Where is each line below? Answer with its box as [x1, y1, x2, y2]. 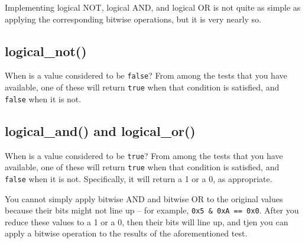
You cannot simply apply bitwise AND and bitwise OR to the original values [5, 192, 283, 205]
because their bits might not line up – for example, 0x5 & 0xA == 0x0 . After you [5, 204, 299, 216]
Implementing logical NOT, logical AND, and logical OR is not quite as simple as [5, 1, 301, 13]
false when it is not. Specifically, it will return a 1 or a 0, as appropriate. [5, 172, 272, 184]
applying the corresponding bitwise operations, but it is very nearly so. [5, 12, 261, 25]
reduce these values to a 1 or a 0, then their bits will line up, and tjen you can [5, 215, 288, 228]
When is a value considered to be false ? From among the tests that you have [5, 69, 287, 82]
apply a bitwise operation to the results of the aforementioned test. [5, 227, 248, 239]
